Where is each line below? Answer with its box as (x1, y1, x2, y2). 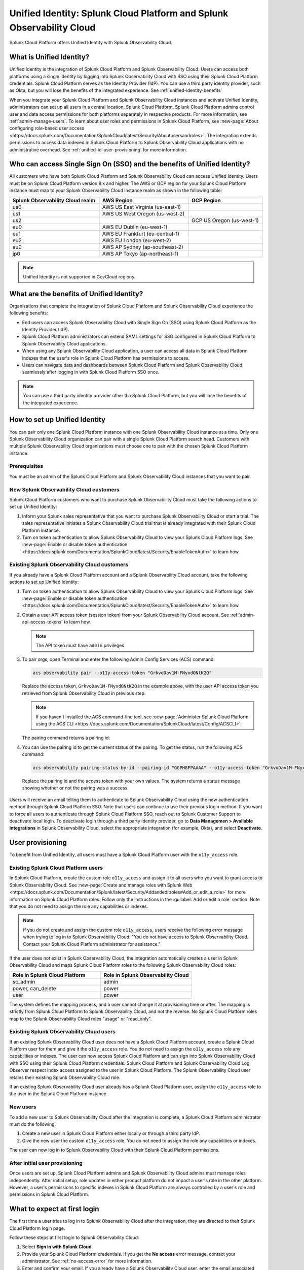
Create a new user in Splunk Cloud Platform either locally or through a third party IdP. (22, 1130, 200, 1136)
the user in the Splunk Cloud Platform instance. (9, 1091, 108, 1097)
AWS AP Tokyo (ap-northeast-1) (102, 250, 179, 257)
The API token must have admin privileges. (35, 642, 126, 648)
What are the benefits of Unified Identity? (9, 290, 143, 298)
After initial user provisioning (9, 1159, 83, 1166)
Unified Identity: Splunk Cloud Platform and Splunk (9, 8, 229, 19)
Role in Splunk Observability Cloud (103, 971, 189, 978)
